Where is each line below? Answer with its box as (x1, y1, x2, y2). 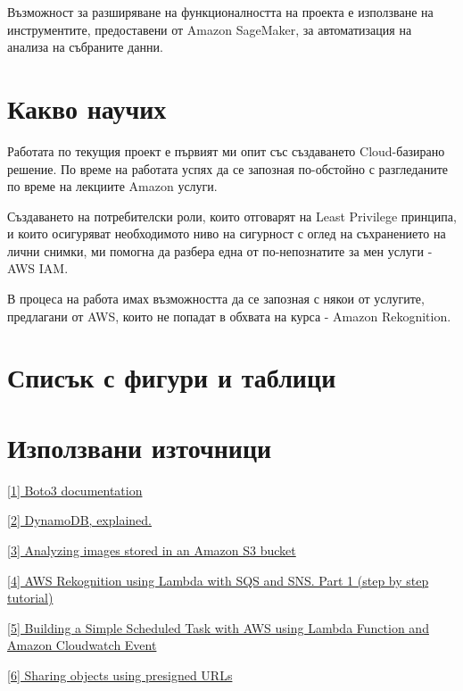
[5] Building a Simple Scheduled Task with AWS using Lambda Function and (7, 618, 429, 637)
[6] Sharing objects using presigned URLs (7, 665, 233, 684)
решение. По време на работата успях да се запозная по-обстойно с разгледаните (7, 159, 448, 178)
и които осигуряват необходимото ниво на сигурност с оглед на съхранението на (7, 224, 446, 243)
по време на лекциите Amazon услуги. (7, 177, 218, 196)
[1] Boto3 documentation (7, 480, 143, 499)
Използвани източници (7, 429, 272, 465)
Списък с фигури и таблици (7, 359, 336, 395)
